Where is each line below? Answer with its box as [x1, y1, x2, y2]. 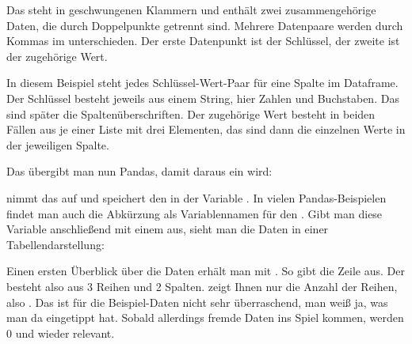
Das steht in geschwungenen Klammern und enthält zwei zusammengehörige [6, 2, 376, 17]
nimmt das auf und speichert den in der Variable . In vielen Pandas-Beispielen [6, 189, 387, 206]
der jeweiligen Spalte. [6, 136, 109, 153]
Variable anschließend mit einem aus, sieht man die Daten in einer [6, 221, 329, 237]
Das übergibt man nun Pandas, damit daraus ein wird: [6, 163, 273, 180]
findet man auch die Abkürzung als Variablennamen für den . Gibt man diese [6, 205, 383, 221]
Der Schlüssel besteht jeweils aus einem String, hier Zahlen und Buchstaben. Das [6, 89, 399, 106]
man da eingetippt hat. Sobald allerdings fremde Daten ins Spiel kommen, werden [6, 309, 404, 326]
